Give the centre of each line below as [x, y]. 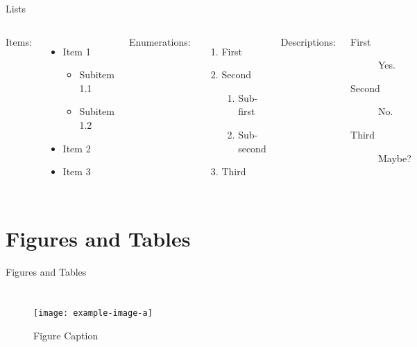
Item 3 [77, 171]
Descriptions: [308, 41]
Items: [19, 41]
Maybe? [395, 158]
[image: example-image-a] [93, 313]
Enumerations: [160, 41]
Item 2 [77, 148]
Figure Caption [66, 336]
